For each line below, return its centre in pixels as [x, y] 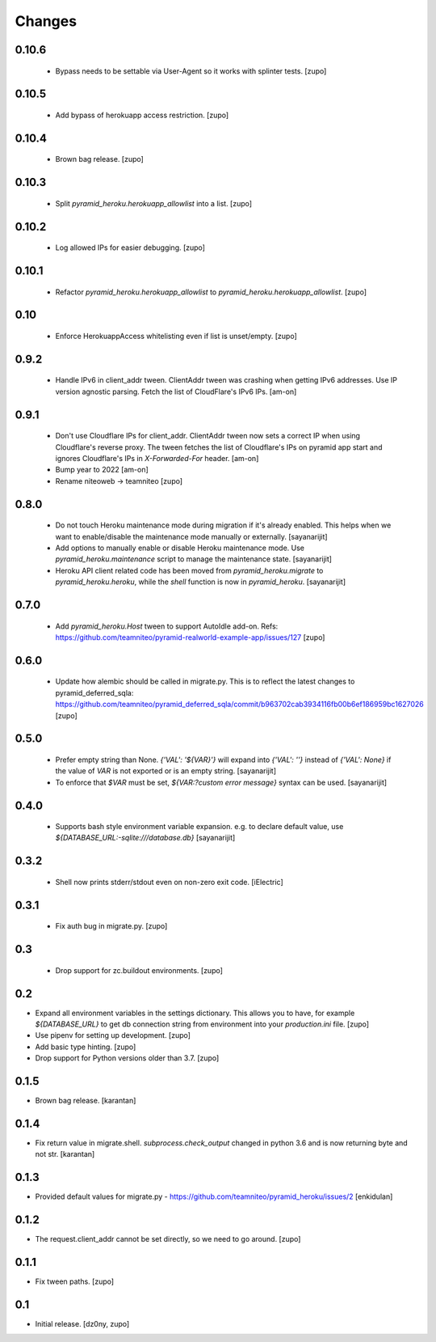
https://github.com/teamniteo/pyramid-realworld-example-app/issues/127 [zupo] [190, 637]
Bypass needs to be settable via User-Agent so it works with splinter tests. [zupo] [191, 71]
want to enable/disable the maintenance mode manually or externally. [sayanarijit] [191, 536]
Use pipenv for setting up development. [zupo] [113, 1035]
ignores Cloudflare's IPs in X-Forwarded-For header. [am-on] [157, 458]
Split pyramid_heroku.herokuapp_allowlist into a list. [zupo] [154, 203]
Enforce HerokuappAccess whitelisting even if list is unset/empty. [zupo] [176, 336]
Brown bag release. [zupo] [100, 159]
